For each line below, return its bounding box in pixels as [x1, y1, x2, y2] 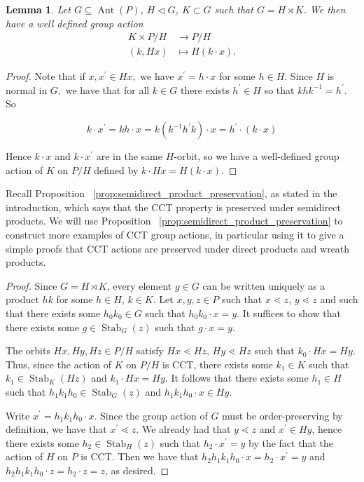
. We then [303, 2, 346, 16]
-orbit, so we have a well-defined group [174, 149, 339, 163]
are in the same [96, 149, 162, 163]
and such [320, 292, 358, 307]
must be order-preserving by [222, 408, 343, 422]
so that [264, 82, 295, 97]
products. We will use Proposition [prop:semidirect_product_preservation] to [6, 213, 343, 228]
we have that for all [65, 82, 150, 97]
